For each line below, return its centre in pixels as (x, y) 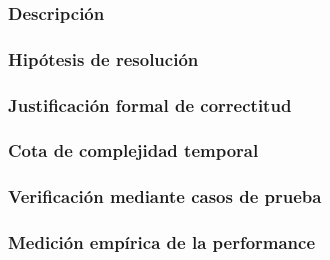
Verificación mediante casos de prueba (165, 196)
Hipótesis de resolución (103, 58)
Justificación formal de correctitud (150, 104)
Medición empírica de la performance (162, 242)
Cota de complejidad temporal (133, 150)
